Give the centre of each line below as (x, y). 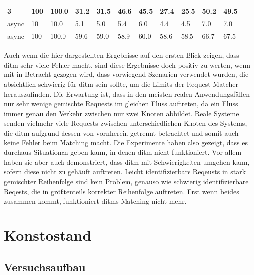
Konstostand (48, 235)
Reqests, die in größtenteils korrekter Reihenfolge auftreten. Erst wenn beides (122, 191)
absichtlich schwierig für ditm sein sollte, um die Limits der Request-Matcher (121, 84)
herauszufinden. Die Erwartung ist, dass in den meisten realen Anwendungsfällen (127, 94)
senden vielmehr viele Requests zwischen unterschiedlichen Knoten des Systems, (126, 123)
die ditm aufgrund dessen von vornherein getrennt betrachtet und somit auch (121, 133)
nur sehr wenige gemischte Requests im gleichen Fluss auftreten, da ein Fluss (121, 103)
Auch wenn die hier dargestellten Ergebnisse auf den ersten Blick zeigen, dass (122, 55)
